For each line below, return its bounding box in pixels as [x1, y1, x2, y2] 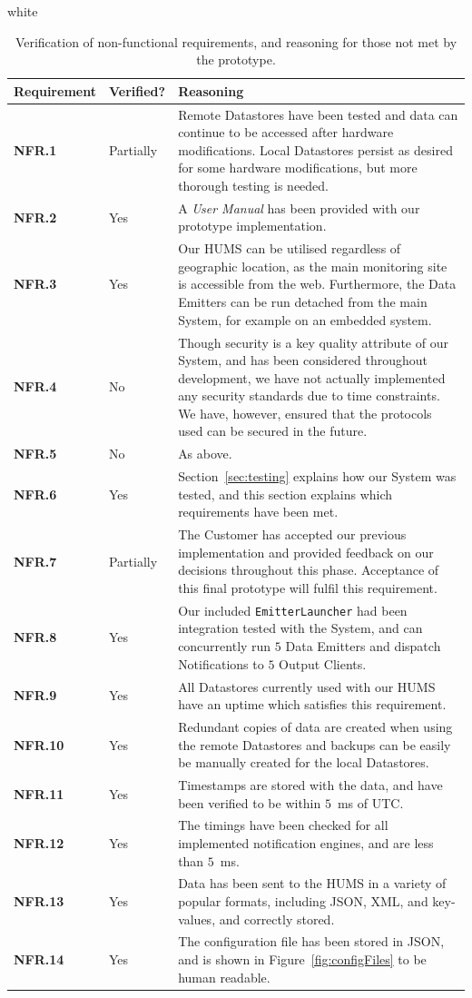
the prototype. [196, 50, 276, 69]
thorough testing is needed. [178, 176, 329, 194]
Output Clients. [279, 654, 367, 673]
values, [178, 909, 216, 928]
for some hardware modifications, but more [178, 158, 418, 177]
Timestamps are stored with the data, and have [178, 775, 443, 794]
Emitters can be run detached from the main [178, 292, 428, 311]
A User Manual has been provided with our [178, 198, 420, 217]
